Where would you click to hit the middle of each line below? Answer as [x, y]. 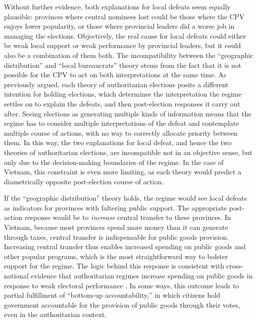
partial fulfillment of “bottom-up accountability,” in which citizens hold [112, 295]
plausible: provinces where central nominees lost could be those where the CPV [124, 16]
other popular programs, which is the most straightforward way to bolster [116, 256]
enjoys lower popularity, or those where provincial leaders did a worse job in [119, 26]
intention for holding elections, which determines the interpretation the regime [123, 94]
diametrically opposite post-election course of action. [84, 181]
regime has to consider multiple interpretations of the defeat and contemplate [122, 123]
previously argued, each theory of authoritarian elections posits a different [116, 84]
